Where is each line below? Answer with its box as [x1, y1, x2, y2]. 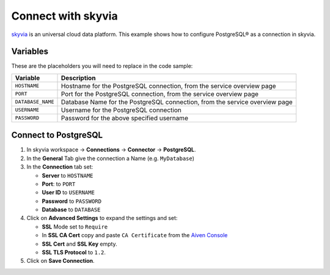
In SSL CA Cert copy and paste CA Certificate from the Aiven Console [42, 232, 228, 239]
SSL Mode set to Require [42, 223, 108, 230]
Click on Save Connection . [26, 257, 95, 265]
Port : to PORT [42, 180, 76, 188]
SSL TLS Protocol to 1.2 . [42, 249, 106, 256]
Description [61, 73, 96, 82]
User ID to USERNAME [42, 189, 95, 196]
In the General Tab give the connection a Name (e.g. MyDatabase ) [26, 155, 195, 162]
